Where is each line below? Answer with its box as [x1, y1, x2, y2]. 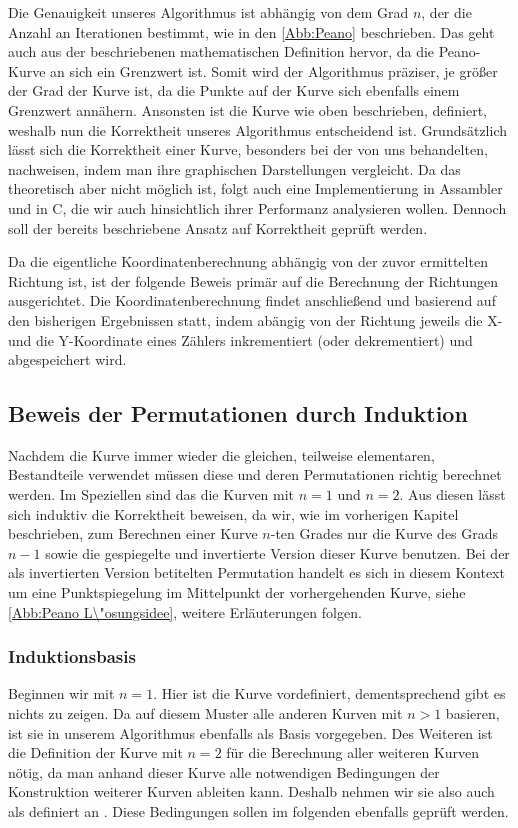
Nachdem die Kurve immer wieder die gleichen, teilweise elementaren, [8, 444, 435, 465]
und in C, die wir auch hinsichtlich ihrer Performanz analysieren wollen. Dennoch [8, 197, 507, 218]
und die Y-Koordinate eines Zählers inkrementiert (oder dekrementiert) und [8, 329, 473, 350]
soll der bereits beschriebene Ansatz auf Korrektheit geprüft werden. [8, 217, 428, 238]
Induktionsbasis [8, 644, 136, 669]
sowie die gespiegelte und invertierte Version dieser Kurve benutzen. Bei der [45, 542, 510, 563]
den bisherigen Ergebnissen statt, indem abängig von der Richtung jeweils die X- [8, 309, 503, 330]
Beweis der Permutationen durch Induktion [8, 398, 468, 429]
